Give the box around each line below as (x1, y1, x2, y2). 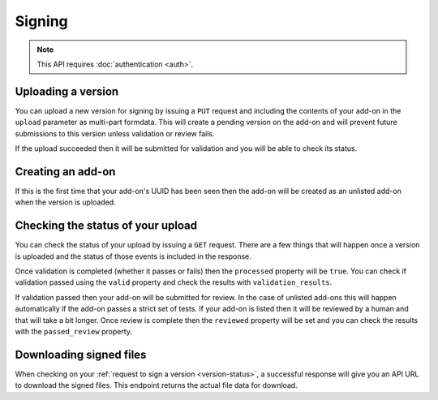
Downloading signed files (15, 347, 147, 361)
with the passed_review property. (15, 326, 133, 336)
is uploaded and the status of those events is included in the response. (15, 252, 251, 261)
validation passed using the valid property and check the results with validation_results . (15, 277, 333, 287)
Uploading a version (15, 84, 119, 98)
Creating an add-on (15, 165, 116, 178)
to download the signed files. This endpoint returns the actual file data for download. (15, 381, 298, 390)
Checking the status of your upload (15, 219, 198, 233)
